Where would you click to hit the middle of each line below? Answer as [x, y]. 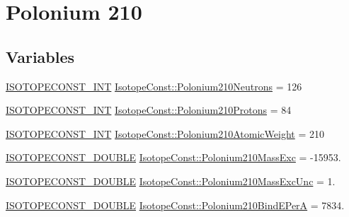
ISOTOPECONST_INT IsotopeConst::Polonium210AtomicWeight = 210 [165, 133]
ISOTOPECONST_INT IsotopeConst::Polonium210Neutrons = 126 [154, 86]
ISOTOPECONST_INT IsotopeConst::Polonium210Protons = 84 [149, 110]
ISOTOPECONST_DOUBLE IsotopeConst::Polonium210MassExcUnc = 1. [171, 181]
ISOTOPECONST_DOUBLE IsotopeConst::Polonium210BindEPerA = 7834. [175, 205]
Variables [40, 56]
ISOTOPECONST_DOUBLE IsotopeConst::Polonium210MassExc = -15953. [173, 157]
